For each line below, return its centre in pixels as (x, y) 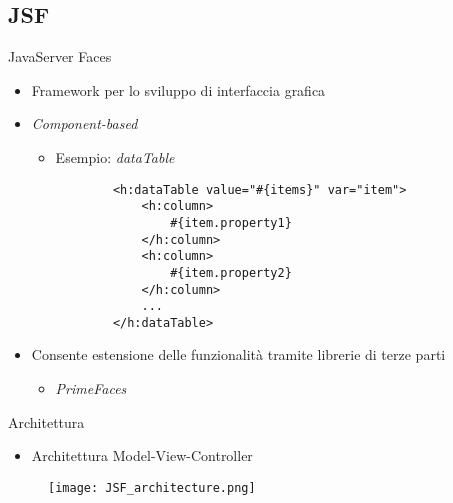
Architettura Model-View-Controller (142, 455)
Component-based (84, 123)
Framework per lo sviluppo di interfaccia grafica (178, 89)
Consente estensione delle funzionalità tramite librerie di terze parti (238, 354)
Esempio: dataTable (115, 156)
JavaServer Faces (60, 56)
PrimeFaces (91, 388)
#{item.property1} (231, 222)
